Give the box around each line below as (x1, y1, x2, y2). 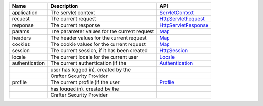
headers (12, 34, 31, 41)
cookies (12, 41, 30, 47)
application (12, 9, 38, 15)
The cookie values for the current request (50, 41, 146, 47)
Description (50, 3, 78, 9)
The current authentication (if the (50, 60, 127, 66)
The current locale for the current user (50, 54, 139, 60)
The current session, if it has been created (50, 47, 148, 54)
